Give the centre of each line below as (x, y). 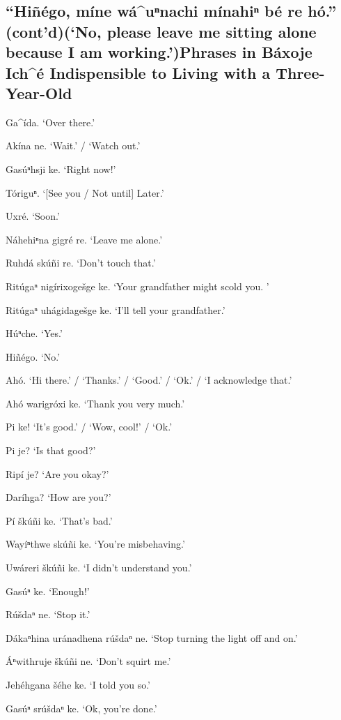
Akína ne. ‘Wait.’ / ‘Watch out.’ (73, 145)
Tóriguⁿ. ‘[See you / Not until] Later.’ (85, 192)
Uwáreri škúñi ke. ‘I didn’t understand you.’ (99, 568)
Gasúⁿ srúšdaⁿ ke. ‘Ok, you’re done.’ (81, 708)
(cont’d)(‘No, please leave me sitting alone (161, 31)
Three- (300, 72)
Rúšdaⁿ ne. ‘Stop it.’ (48, 614)
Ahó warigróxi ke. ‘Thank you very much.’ (95, 403)
